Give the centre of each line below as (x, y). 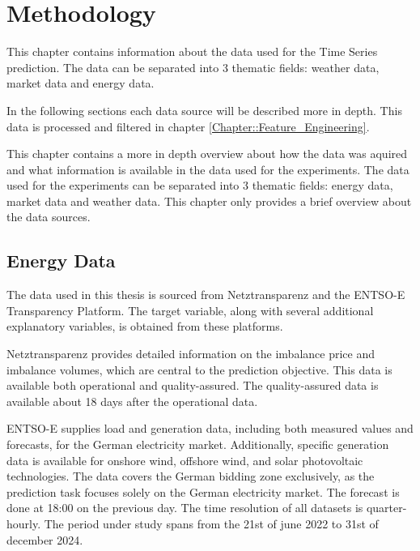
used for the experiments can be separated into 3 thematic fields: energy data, (200, 185)
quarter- (386, 508)
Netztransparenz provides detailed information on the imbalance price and (191, 354)
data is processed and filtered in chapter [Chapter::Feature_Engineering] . (188, 126)
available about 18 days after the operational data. (132, 401)
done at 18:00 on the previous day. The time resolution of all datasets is (185, 508)
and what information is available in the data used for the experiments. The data (208, 169)
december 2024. (45, 539)
